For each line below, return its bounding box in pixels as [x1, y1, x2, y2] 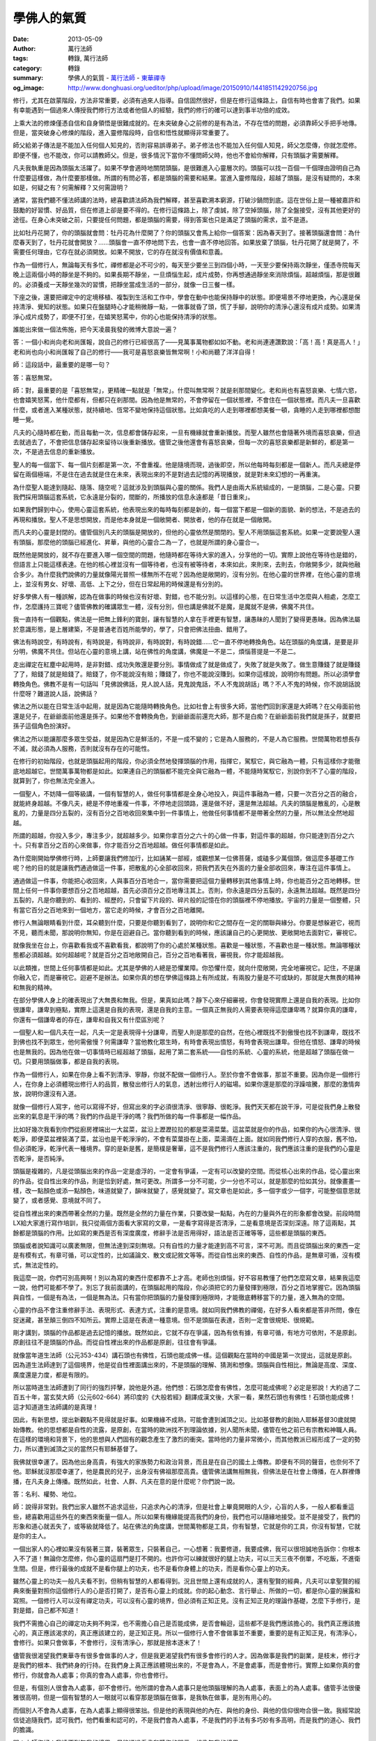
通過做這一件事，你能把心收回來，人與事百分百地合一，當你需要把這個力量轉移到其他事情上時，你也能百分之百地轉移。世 [13, 876, 361, 884]
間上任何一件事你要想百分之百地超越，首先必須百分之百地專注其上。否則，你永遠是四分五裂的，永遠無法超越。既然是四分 [13, 887, 361, 895]
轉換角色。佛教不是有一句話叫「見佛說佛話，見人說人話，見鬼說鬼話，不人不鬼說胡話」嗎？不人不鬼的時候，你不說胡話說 [13, 680, 361, 688]
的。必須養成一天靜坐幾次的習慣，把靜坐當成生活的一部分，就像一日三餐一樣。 [13, 280, 239, 288]
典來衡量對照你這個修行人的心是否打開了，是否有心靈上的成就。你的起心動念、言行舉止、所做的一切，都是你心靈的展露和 [13, 1586, 361, 1595]
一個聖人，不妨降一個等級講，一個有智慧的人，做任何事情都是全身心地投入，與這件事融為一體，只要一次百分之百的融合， [13, 789, 361, 797]
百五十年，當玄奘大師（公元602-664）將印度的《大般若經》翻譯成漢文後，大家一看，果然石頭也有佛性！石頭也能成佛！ [13, 1393, 356, 1401]
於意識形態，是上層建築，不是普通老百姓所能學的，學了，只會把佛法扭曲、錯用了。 [13, 625, 251, 633]
